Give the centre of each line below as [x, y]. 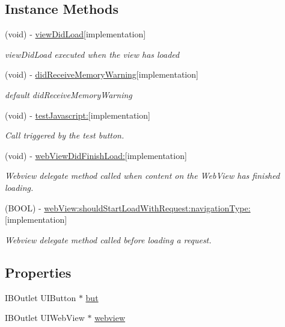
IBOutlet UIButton [41, 297]
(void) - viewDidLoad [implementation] [75, 34]
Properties [38, 272]
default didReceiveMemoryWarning [69, 94]
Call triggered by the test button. [65, 135]
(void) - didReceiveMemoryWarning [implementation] [102, 74]
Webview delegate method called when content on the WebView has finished [142, 176]
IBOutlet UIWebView [45, 318]
